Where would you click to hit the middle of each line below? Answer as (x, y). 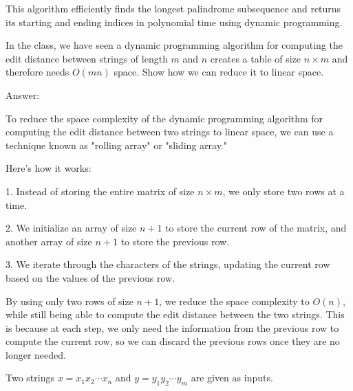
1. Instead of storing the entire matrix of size (100, 191)
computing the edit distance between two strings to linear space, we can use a (170, 132)
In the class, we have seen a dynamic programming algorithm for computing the (174, 45)
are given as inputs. (232, 378)
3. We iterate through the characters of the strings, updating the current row (168, 264)
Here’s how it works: (49, 168)
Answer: (23, 94)
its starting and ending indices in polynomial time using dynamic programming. (174, 22)
